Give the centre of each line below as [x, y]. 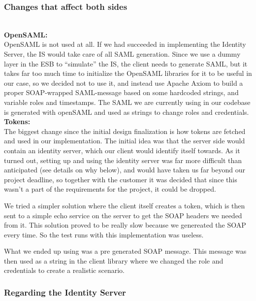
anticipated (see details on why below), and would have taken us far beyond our [125, 170]
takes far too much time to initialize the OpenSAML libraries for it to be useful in [128, 73]
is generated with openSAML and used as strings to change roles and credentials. [127, 112]
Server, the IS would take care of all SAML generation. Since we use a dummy [122, 54]
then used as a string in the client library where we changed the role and [114, 260]
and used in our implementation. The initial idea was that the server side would [125, 141]
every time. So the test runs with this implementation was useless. [104, 234]
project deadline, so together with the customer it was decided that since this [121, 179]
